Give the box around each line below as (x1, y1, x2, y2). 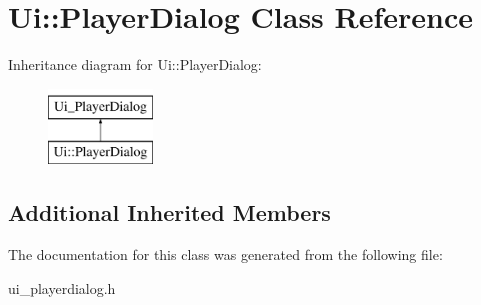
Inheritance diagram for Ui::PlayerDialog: (8, 54, 262, 75)
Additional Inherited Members (8, 197, 331, 228)
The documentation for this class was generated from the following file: (8, 244, 443, 265)
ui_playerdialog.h (8, 277, 116, 298)
